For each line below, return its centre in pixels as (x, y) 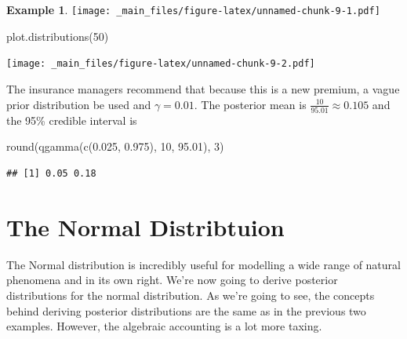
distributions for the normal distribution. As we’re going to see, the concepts (191, 295)
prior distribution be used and (79, 104)
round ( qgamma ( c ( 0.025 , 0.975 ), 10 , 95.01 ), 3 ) (115, 146)
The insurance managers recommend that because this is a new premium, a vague (203, 88)
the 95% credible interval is (72, 120)
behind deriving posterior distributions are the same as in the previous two (186, 310)
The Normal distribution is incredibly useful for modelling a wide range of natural (203, 264)
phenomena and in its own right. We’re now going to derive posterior (172, 280)
